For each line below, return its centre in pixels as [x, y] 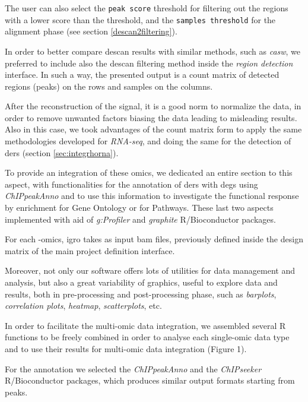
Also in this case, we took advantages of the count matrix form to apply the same [153, 129]
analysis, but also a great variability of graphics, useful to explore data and [141, 282]
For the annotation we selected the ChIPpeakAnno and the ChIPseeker [133, 368]
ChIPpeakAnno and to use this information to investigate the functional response [152, 196]
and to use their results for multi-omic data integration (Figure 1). [126, 348]
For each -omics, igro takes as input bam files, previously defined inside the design [154, 239]
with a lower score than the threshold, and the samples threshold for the [140, 19]
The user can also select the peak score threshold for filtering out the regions [147, 8]
